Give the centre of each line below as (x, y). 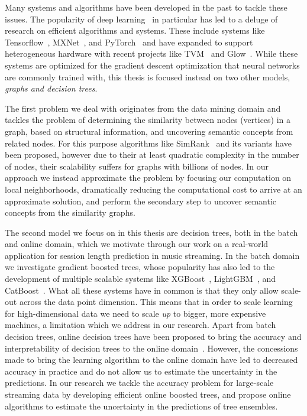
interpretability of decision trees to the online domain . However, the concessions (151, 348)
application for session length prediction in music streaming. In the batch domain (152, 255)
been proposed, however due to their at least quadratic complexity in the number (152, 155)
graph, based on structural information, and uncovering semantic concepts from (149, 131)
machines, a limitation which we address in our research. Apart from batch (140, 325)
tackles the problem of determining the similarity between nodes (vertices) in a (148, 120)
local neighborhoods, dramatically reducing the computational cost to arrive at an (153, 189)
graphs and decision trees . (51, 88)
